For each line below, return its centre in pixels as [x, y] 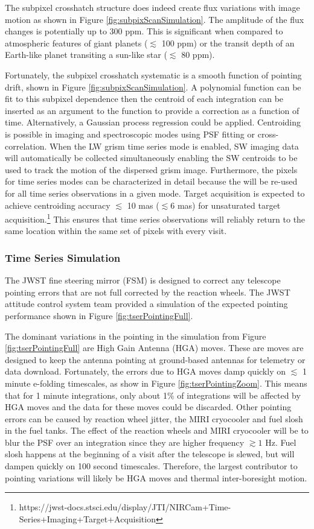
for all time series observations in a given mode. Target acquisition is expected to [155, 193]
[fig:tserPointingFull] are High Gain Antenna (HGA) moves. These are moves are [154, 348]
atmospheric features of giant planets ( [76, 43]
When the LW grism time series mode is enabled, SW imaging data [174, 146]
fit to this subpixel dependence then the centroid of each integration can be [144, 99]
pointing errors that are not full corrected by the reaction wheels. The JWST [148, 292]
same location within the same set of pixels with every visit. [116, 231]
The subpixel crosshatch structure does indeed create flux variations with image [152, 7]
